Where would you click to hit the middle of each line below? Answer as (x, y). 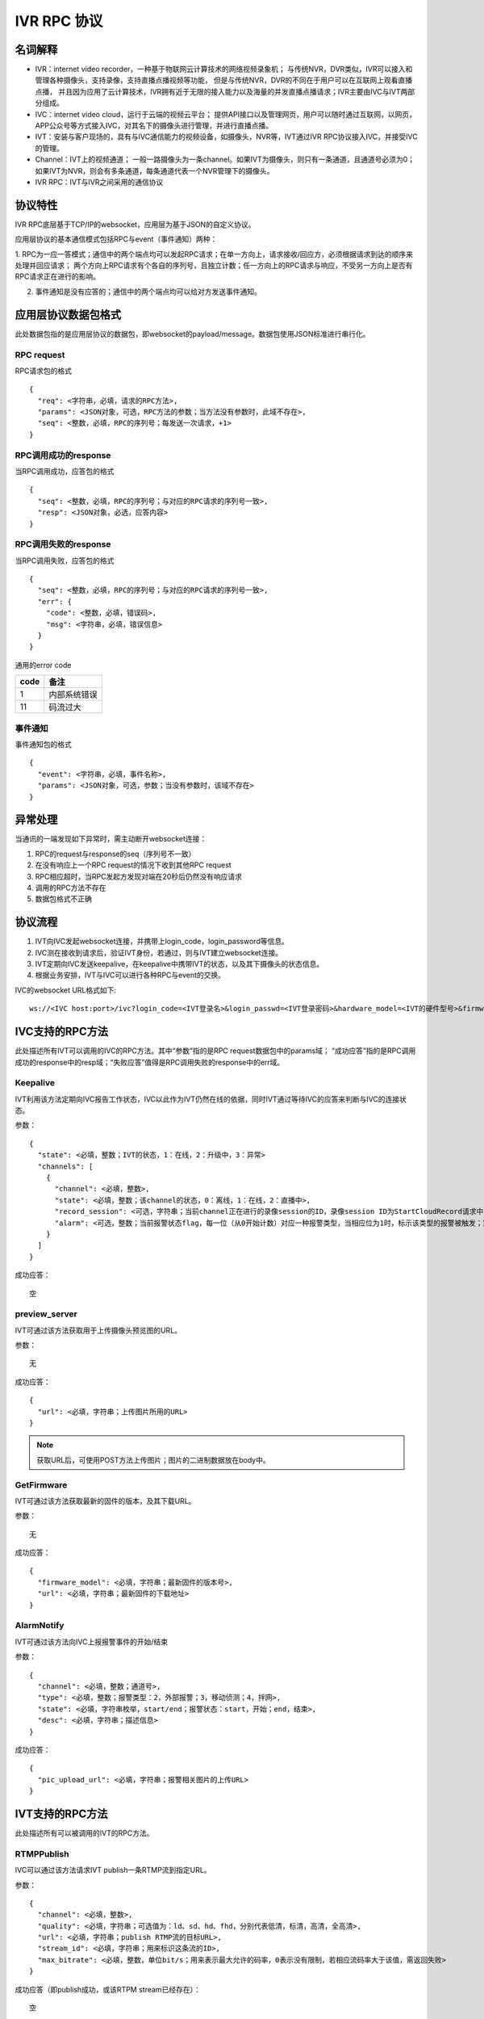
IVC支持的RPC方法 (62, 1032)
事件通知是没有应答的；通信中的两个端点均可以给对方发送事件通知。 (148, 292)
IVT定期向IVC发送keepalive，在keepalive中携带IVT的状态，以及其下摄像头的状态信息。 (179, 964)
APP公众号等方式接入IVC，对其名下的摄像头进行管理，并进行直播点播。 (154, 126)
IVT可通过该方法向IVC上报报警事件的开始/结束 (92, 1641)
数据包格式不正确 (63, 899)
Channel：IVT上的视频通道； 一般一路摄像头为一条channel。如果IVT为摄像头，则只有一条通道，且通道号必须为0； (225, 160)
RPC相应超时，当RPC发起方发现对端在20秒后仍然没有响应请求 (138, 876)
